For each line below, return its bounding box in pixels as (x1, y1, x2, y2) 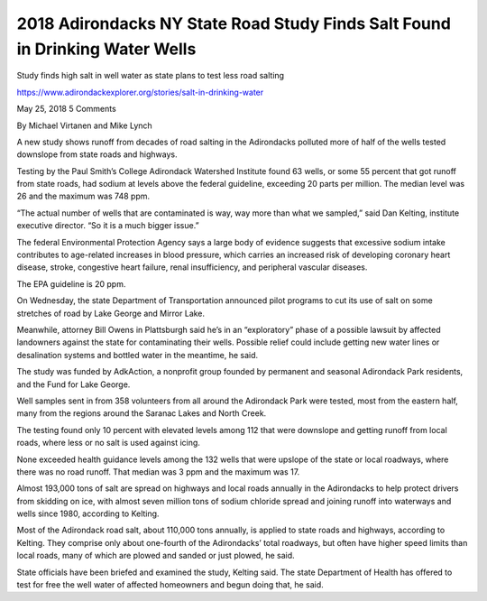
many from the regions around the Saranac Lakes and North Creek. (16, 408, 267, 419)
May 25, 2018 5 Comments (16, 104, 116, 115)
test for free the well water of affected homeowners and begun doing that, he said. (16, 579, 324, 590)
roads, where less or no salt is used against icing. (16, 438, 200, 448)
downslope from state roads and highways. (16, 149, 178, 160)
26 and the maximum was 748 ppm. (16, 190, 151, 202)
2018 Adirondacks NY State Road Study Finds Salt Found (16, 14, 451, 33)
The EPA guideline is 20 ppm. (16, 278, 126, 289)
